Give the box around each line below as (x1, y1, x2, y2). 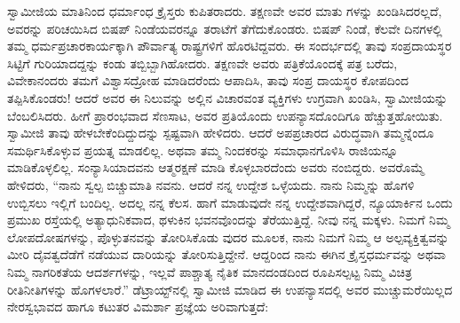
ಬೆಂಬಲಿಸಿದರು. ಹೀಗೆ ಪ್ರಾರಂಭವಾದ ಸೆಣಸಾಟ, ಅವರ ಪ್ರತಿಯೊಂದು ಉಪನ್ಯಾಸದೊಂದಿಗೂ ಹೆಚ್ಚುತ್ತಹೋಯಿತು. (7, 106, 443, 124)
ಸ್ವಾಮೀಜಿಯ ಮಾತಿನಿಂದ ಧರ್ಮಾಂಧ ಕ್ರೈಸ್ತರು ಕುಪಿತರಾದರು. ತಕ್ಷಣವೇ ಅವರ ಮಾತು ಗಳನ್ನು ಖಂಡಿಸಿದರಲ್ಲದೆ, (7, 2, 442, 20)
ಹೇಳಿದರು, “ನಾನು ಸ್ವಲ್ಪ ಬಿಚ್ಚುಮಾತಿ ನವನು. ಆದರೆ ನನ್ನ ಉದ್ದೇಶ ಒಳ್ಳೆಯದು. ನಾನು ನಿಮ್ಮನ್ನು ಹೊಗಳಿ (7, 175, 415, 193)
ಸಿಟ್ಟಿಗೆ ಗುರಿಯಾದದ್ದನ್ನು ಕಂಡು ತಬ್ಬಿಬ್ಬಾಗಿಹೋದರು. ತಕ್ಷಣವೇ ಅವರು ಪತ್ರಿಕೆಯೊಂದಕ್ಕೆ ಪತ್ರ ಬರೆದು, (7, 53, 398, 72)
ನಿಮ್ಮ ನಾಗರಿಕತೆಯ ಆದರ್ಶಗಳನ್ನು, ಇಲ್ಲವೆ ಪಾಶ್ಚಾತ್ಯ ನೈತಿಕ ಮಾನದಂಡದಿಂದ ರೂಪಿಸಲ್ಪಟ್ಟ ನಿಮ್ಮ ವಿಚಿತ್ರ (7, 262, 412, 280)
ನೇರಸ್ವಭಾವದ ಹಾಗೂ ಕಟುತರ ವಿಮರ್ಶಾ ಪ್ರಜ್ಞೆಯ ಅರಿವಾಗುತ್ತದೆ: (7, 297, 269, 316)
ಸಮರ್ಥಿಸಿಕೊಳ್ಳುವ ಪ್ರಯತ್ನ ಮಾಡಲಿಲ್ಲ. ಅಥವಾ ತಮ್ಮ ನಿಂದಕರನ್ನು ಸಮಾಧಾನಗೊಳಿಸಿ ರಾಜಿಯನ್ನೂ (7, 140, 399, 159)
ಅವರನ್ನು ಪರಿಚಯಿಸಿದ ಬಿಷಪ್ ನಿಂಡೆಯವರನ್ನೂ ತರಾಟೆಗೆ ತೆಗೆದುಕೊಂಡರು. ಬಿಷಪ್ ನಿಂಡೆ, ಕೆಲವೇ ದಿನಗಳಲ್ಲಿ (7, 19, 442, 37)
